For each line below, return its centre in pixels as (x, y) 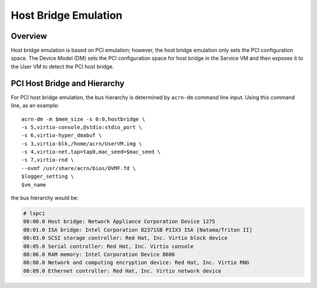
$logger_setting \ (48, 177)
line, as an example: (35, 106)
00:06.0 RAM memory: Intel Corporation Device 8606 (99, 254)
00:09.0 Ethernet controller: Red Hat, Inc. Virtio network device (122, 271)
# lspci (34, 214)
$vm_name (34, 184)
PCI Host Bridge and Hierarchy (68, 83)
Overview (29, 36)
